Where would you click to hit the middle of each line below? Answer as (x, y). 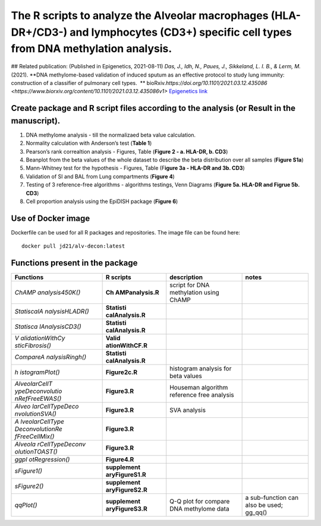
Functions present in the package (74, 263)
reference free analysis (202, 395)
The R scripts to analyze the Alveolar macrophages (140, 15)
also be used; (264, 505)
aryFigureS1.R (126, 475)
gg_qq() (256, 512)
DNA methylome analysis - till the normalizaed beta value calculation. (111, 135)
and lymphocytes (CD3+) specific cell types (181, 32)
